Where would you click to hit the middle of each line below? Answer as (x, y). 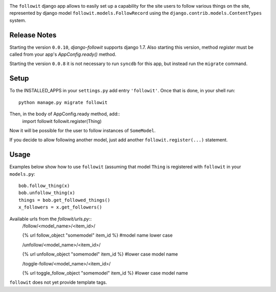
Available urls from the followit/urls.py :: (51, 219)
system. (18, 20)
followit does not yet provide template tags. (58, 282)
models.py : (22, 174)
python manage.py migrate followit (63, 102)
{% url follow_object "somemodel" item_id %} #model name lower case (98, 235)
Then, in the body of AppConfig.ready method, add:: (65, 114)
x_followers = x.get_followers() (60, 207)
